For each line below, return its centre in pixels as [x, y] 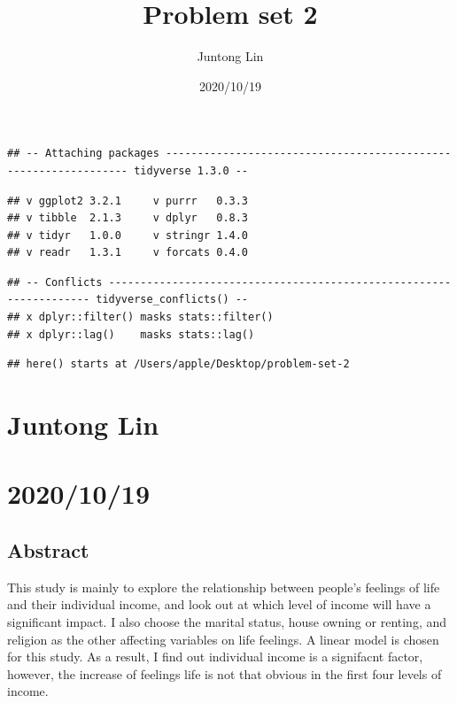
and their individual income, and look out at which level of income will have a [219, 604]
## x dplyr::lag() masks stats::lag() [131, 334]
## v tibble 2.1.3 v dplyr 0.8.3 [128, 218]
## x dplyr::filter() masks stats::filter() [140, 317]
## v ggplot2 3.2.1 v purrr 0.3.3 [128, 201]
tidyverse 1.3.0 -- [191, 170]
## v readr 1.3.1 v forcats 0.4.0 [128, 253]
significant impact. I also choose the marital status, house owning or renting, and [227, 621]
